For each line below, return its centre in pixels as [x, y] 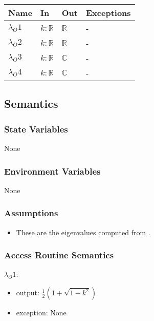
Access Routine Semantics [59, 255]
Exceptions [108, 13]
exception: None [41, 313]
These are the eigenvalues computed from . [83, 232]
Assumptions [31, 213]
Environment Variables [52, 171]
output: [28, 292]
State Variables [36, 129]
